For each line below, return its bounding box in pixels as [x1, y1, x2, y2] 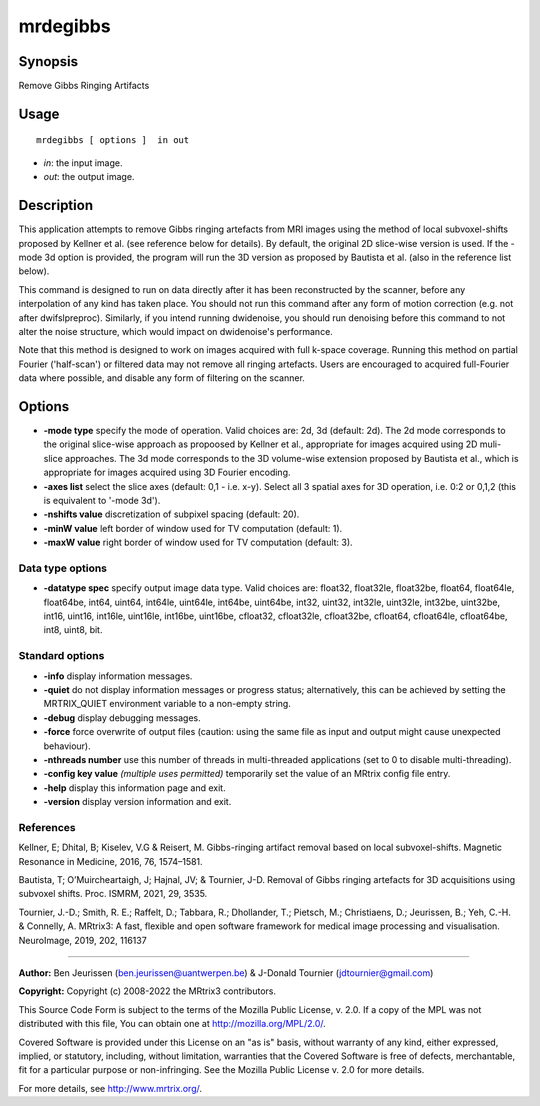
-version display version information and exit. [43, 796, 232, 808]
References [18, 820, 76, 834]
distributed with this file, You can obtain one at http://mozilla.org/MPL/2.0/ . [18, 1018, 327, 1030]
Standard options [18, 649, 105, 663]
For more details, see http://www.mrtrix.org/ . [18, 1082, 203, 1094]
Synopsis [18, 53, 79, 70]
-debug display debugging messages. [43, 711, 202, 724]
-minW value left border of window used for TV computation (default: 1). [43, 522, 343, 534]
